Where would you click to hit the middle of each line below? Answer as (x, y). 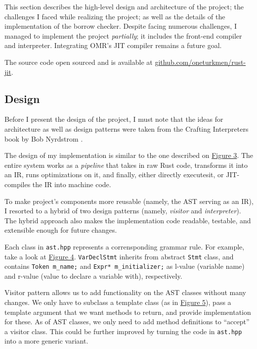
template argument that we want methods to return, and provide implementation (128, 312)
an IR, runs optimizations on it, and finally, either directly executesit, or (114, 174)
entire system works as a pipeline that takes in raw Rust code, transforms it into (126, 165)
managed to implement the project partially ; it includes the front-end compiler (123, 35)
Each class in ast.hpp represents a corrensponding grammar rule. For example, (125, 246)
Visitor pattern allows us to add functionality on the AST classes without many (125, 292)
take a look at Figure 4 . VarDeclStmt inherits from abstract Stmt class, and (119, 256)
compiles (18, 184)
